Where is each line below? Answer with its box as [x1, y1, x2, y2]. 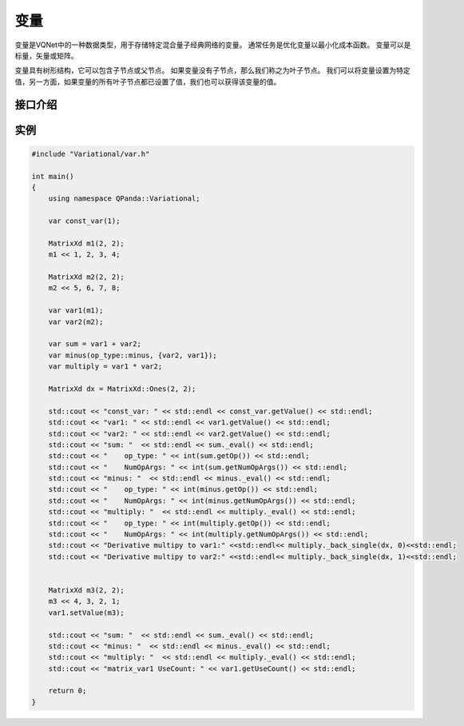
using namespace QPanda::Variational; [48, 194, 200, 203]
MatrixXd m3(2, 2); [48, 585, 125, 595]
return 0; [48, 686, 87, 696]
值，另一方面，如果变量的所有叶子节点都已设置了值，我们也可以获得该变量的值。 [14, 77, 281, 86]
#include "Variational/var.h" [31, 149, 150, 158]
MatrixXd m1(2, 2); [48, 238, 125, 248]
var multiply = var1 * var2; [48, 362, 163, 371]
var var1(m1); [48, 306, 104, 315]
